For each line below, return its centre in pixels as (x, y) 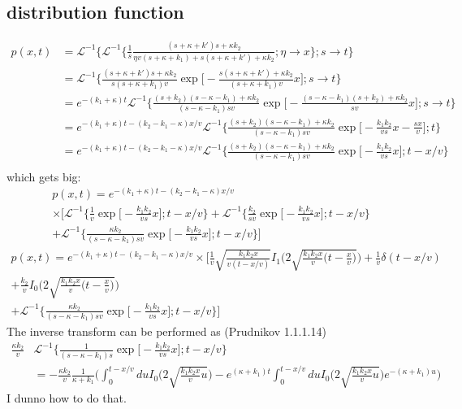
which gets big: (44, 176)
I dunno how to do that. (67, 398)
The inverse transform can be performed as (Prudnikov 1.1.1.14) (166, 331)
